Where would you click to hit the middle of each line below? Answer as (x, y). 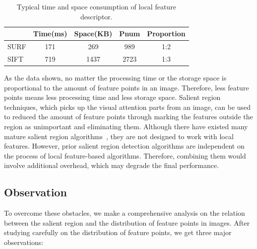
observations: (24, 242)
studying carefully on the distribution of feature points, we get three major (118, 232)
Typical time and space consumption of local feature (96, 6)
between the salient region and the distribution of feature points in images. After (127, 222)
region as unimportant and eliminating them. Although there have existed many (126, 126)
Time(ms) (50, 34)
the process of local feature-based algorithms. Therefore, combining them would (125, 155)
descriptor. (96, 16)
